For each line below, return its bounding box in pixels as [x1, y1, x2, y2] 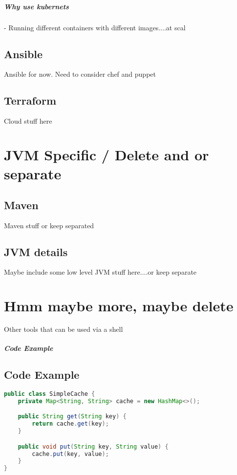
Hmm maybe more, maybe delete [4, 296, 234, 316]
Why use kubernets [4, 1, 69, 11]
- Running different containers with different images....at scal [4, 22, 186, 32]
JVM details [4, 244, 68, 259]
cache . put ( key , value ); [32, 450, 109, 457]
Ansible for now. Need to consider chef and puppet [4, 69, 156, 79]
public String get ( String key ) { [18, 413, 127, 420]
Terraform [4, 93, 57, 108]
